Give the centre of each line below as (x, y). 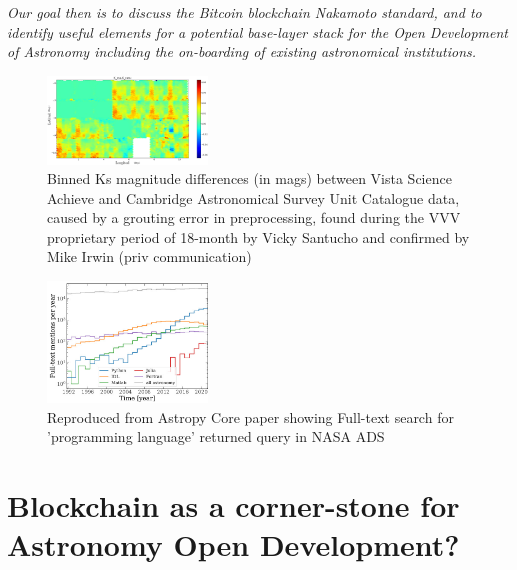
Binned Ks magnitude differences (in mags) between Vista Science (249, 178)
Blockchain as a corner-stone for (233, 505)
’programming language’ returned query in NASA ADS (216, 436)
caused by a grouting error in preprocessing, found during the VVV (254, 217)
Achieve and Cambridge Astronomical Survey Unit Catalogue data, (253, 197)
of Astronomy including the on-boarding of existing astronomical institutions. (242, 51)
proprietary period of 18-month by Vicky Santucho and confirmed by (258, 236)
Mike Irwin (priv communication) (149, 256)
